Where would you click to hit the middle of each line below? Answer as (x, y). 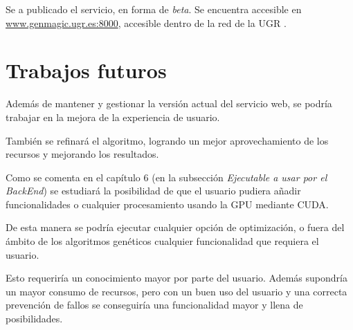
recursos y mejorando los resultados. (82, 154)
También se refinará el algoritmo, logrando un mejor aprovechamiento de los (167, 140)
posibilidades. (34, 319)
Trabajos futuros (86, 70)
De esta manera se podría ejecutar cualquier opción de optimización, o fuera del (175, 227)
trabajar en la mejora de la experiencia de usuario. (113, 117)
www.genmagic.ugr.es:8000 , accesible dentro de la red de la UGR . (146, 22)
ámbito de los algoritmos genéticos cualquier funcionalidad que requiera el (162, 241)
